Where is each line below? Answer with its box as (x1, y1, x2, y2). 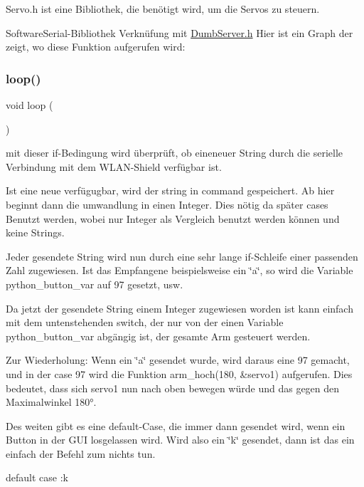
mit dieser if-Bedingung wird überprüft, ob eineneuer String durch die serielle (6, 145, 343, 160)
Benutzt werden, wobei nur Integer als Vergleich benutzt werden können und (6, 211, 340, 226)
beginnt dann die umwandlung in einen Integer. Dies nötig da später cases (6, 197, 328, 211)
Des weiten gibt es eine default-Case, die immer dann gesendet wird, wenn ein (6, 418, 346, 433)
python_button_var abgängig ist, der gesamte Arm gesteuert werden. (6, 328, 311, 343)
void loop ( (6, 98, 53, 112)
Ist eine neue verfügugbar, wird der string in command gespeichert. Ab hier (6, 183, 335, 198)
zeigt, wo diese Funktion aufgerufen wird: (6, 39, 186, 54)
